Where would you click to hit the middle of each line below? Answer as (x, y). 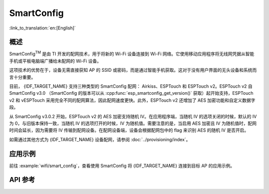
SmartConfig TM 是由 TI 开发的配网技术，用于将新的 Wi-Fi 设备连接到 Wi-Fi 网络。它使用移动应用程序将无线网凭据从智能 (132, 53)
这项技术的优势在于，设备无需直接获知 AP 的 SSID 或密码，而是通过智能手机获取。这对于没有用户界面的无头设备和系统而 (133, 70)
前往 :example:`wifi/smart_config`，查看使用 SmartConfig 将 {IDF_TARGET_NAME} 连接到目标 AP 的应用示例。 (122, 166)
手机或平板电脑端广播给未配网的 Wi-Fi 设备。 (55, 61)
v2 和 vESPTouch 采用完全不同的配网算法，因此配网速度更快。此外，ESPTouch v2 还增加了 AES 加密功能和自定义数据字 (132, 100)
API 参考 (22, 180)
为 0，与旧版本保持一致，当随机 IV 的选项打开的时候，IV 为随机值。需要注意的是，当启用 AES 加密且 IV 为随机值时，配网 (133, 123)
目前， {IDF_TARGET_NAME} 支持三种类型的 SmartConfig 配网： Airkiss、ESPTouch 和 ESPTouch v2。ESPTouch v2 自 (131, 86)
